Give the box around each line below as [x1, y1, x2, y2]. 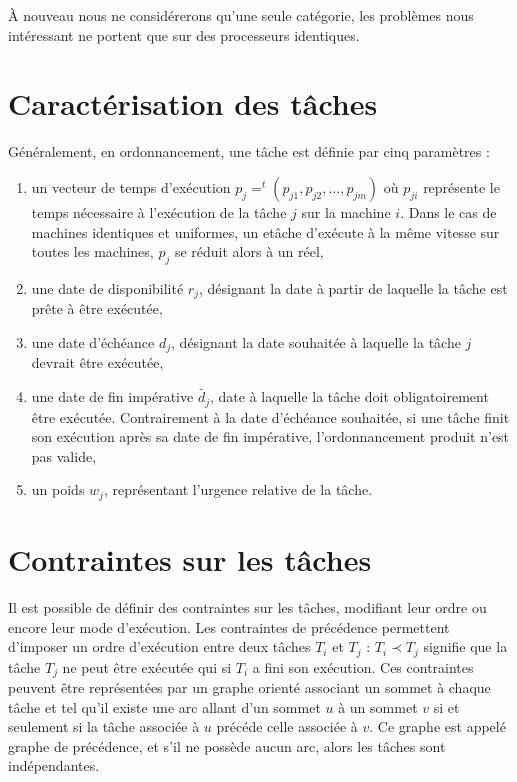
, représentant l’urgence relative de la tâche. [103, 479, 373, 500]
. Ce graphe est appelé [369, 716, 506, 737]
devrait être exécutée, [31, 352, 164, 373]
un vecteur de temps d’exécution [31, 176, 231, 197]
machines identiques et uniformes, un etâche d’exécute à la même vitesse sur [31, 221, 500, 242]
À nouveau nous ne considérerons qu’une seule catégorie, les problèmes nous [8, 5, 474, 25]
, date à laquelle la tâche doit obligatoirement [210, 386, 489, 407]
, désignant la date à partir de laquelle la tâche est [199, 277, 508, 298]
